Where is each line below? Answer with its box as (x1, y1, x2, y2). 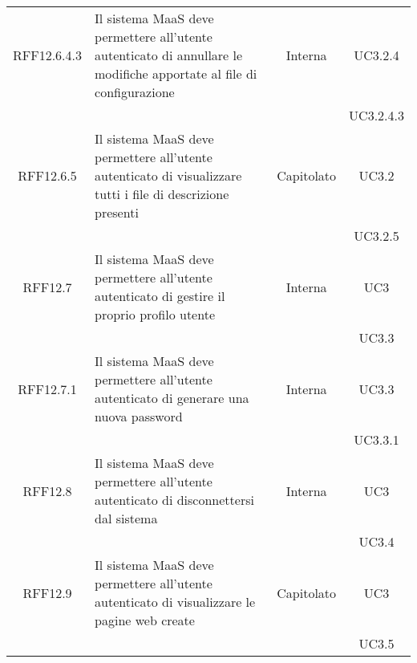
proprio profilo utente (95, 305, 215, 323)
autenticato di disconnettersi (95, 490, 254, 509)
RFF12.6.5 (18, 166, 77, 185)
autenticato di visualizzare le (95, 592, 256, 611)
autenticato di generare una (95, 388, 249, 407)
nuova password (95, 407, 183, 425)
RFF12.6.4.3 (13, 46, 83, 64)
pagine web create (95, 611, 195, 629)
